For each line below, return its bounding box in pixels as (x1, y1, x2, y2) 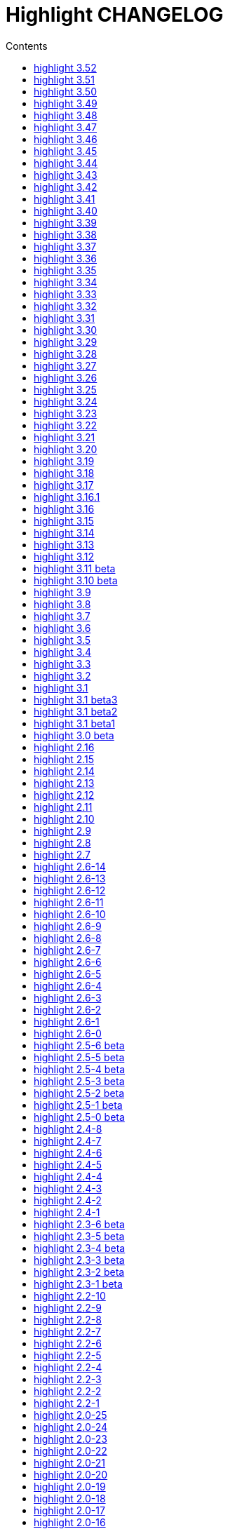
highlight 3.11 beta (34, 562, 116, 574)
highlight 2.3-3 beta (34, 1253, 125, 1266)
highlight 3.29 (34, 335, 98, 348)
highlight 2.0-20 (34, 1468, 108, 1481)
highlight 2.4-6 (34, 1146, 102, 1159)
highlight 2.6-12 (34, 884, 106, 896)
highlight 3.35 (34, 264, 97, 276)
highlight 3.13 (34, 538, 95, 551)
